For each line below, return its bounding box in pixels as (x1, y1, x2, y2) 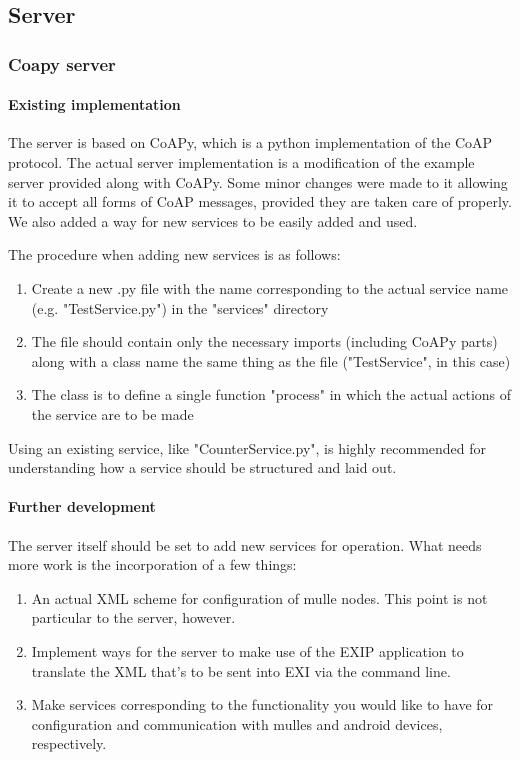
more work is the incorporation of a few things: (8, 554, 297, 575)
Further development (8, 496, 156, 517)
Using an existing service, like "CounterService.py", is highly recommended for (8, 437, 487, 458)
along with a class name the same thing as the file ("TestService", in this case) (31, 350, 511, 371)
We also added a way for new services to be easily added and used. (8, 210, 418, 231)
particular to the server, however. (31, 607, 236, 628)
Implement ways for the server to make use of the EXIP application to (31, 640, 464, 661)
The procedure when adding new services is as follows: (8, 244, 341, 265)
